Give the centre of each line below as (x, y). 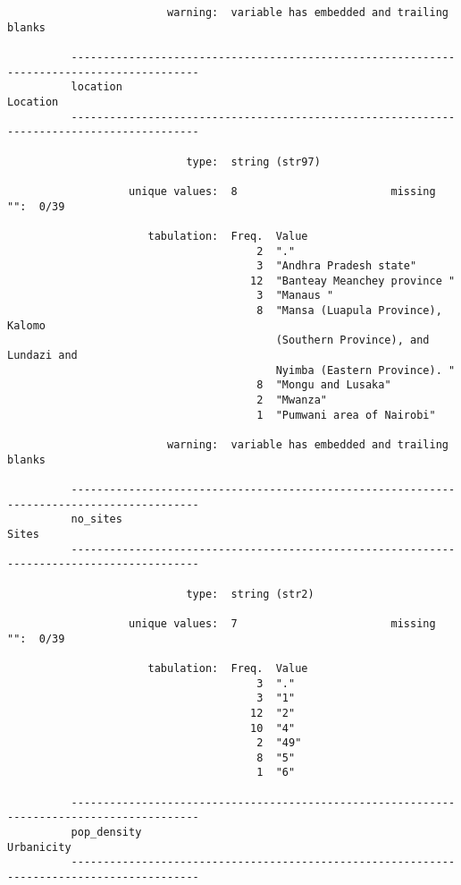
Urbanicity (39, 847)
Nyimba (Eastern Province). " (365, 370)
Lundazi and (42, 356)
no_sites (96, 519)
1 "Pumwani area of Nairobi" (346, 415)
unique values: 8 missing (282, 191)
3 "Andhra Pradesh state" (337, 266)
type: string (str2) (250, 594)
